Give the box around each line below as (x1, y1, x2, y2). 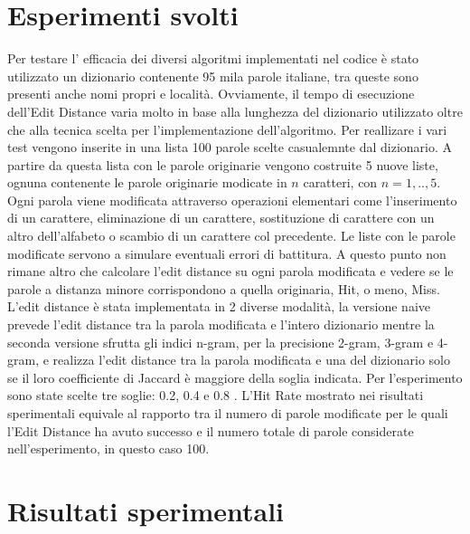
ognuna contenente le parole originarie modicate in (7, 173, 287, 192)
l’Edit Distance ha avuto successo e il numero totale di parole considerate (7, 421, 414, 440)
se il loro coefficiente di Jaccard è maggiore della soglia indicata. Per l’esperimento (7, 367, 463, 386)
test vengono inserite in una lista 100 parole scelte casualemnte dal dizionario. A (7, 138, 453, 157)
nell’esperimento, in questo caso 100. (7, 439, 210, 458)
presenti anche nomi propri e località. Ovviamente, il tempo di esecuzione (7, 84, 415, 103)
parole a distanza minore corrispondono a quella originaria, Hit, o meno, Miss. (7, 279, 440, 298)
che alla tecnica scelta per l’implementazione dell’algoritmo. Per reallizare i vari (7, 119, 447, 138)
